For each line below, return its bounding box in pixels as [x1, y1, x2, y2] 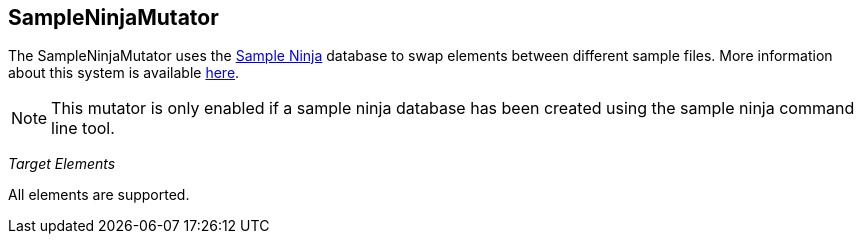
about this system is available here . [8, 64, 240, 82]
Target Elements [8, 155, 116, 173]
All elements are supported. [8, 186, 190, 204]
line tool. [51, 118, 115, 139]
